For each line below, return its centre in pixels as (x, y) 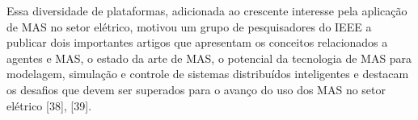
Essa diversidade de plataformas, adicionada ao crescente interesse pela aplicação (207, 10)
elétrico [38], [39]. (49, 105)
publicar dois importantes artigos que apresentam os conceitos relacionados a (197, 42)
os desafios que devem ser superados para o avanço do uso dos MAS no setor (196, 89)
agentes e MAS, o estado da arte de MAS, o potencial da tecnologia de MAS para (209, 58)
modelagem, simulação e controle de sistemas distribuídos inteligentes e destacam (208, 74)
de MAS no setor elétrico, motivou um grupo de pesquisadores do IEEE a (189, 26)
